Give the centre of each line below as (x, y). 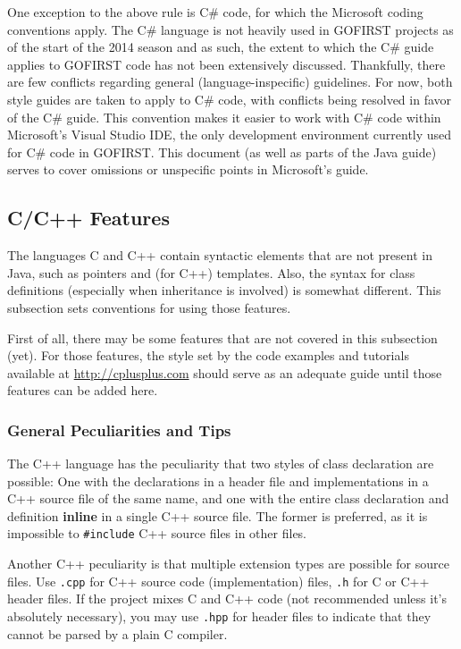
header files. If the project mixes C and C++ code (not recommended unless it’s (227, 598)
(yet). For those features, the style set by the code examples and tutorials (208, 355)
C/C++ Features (88, 218)
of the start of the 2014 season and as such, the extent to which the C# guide (221, 47)
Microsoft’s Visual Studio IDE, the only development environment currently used (230, 135)
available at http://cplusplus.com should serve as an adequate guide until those (225, 372)
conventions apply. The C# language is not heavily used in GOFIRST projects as (230, 29)
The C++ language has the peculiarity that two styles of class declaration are (221, 464)
